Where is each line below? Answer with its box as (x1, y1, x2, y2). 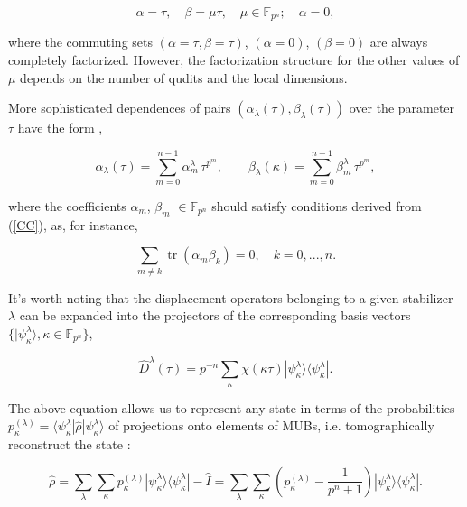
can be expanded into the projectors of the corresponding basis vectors (19, 306, 411, 325)
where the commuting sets (8, 32, 153, 51)
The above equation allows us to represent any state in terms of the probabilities (8, 398, 455, 417)
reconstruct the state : (8, 435, 131, 454)
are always (369, 32, 428, 51)
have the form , (17, 118, 103, 137)
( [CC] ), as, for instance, (8, 215, 138, 234)
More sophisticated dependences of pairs (8, 98, 231, 117)
